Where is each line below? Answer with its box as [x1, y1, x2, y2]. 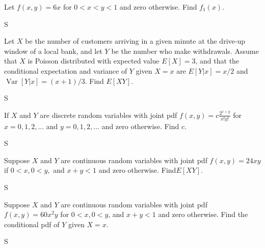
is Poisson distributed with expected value [28, 55, 160, 66]
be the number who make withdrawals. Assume [111, 45, 259, 56]
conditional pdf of [4, 219, 60, 229]
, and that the [195, 55, 240, 66]
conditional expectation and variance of [4, 65, 127, 76]
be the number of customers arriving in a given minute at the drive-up [25, 36, 245, 46]
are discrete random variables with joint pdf [40, 109, 177, 120]
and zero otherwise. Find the [158, 209, 248, 220]
